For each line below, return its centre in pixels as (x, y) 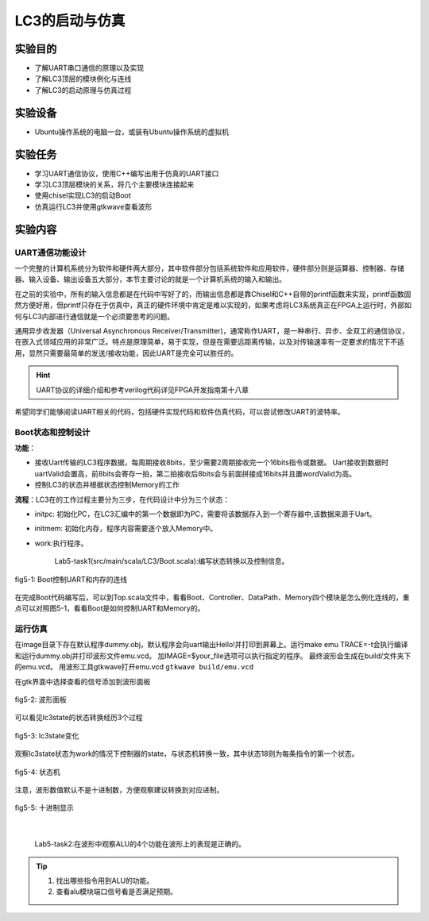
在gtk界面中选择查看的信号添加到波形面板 (83, 681)
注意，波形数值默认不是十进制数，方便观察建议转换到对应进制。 (119, 789)
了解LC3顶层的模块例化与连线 (83, 79)
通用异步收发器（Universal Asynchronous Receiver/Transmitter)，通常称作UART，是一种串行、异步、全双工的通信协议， (212, 330)
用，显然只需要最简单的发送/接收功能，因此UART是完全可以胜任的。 (126, 353)
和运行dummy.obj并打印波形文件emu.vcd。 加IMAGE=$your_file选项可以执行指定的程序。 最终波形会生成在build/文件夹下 (213, 656)
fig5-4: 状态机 (37, 772)
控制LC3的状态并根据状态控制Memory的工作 (107, 485)
